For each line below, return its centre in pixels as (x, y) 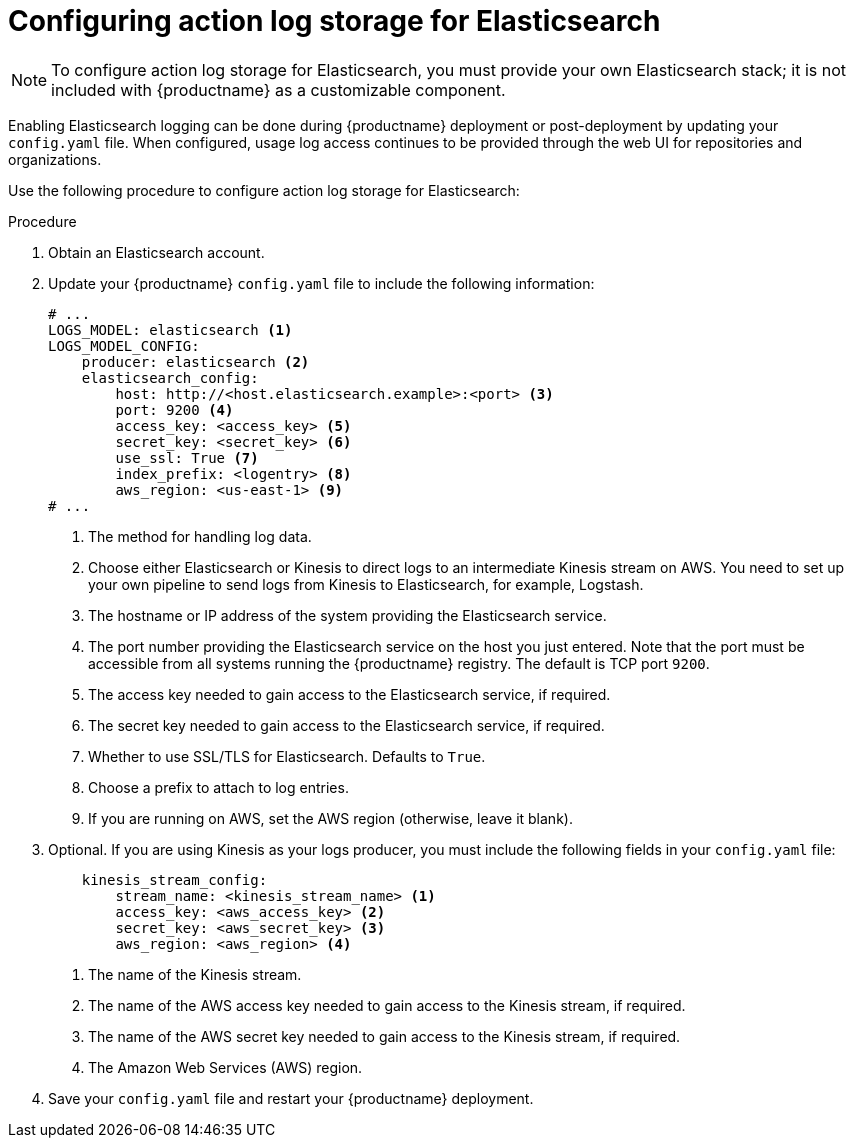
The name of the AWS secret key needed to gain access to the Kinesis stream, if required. (384, 1036)
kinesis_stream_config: (174, 879)
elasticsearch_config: (170, 377)
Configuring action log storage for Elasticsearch (334, 21)
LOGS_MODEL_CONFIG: (124, 345)
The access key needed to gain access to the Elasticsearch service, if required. (349, 694)
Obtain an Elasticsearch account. (156, 252)
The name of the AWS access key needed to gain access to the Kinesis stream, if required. (387, 1005)
